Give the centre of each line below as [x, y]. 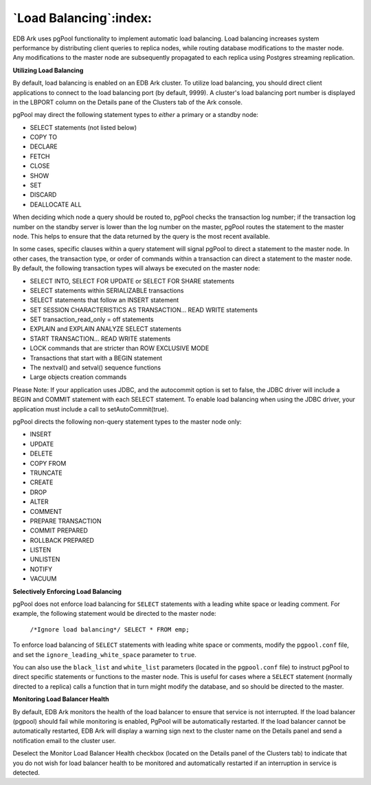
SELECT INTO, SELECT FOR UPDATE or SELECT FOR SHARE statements [132, 281]
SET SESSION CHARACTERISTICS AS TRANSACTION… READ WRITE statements [144, 310]
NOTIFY [41, 569]
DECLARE [44, 147]
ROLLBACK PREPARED [62, 540]
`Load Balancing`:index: [82, 18]
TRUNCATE [46, 473]
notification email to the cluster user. [64, 740]
